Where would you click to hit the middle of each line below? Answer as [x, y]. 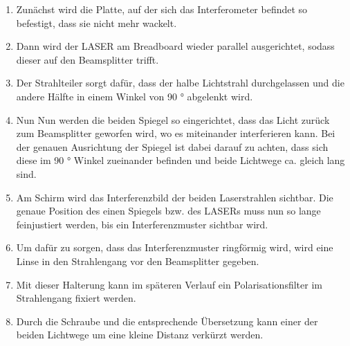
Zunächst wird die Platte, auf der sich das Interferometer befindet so [162, 9]
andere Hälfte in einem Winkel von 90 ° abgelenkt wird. [135, 96]
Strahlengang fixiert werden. [76, 298]
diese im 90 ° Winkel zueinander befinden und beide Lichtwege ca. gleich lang [181, 160]
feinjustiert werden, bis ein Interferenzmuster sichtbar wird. [142, 224]
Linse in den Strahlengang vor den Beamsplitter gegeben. [138, 261]
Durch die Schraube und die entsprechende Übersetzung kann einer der [167, 321]
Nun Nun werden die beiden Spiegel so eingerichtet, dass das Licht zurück [173, 119]
